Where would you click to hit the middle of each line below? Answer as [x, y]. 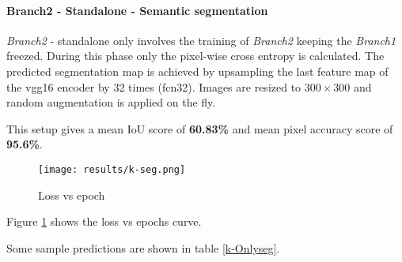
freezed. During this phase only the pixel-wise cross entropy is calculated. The [195, 56]
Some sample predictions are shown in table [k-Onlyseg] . [143, 247]
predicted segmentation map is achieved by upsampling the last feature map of [197, 71]
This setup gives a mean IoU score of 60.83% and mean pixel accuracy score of [200, 128]
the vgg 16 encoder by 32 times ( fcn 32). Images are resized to [154, 86]
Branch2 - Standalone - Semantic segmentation [137, 10]
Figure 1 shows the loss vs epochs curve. [104, 221]
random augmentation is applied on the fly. [111, 102]
